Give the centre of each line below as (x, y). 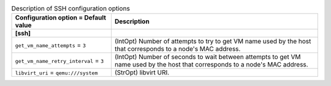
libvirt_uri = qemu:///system (56, 73)
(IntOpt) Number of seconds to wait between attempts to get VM (207, 57)
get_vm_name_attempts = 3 (50, 45)
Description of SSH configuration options (70, 9)
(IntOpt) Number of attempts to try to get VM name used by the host (213, 41)
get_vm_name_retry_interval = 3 (59, 61)
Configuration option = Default (61, 18)
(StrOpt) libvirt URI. (142, 73)
